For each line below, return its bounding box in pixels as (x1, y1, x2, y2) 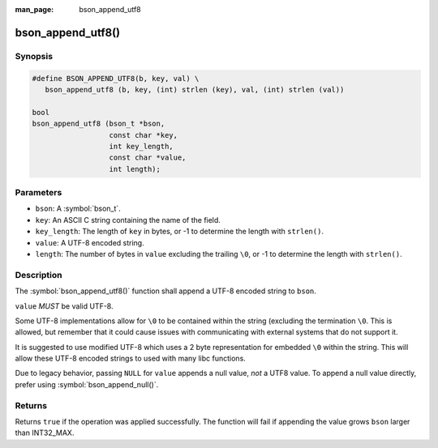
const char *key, (109, 130, 178, 139)
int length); (109, 164, 161, 173)
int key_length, (109, 142, 174, 151)
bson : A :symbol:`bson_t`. (35, 203, 121, 214)
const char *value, (109, 153, 187, 162)
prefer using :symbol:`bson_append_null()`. (15, 379, 159, 389)
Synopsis (15, 50, 53, 62)
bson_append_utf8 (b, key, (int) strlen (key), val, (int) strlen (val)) (45, 85, 345, 94)
